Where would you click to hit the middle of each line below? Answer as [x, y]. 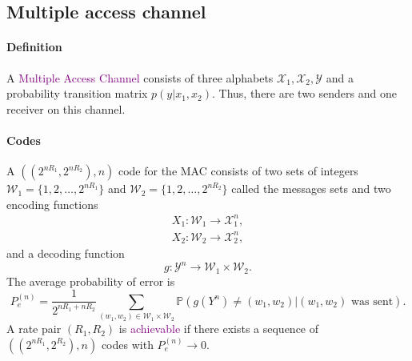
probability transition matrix [77, 93]
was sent [372, 301]
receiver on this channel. [66, 108]
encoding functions [52, 204]
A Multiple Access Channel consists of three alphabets [140, 77]
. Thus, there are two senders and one [304, 93]
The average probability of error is [91, 281]
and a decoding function [66, 253]
